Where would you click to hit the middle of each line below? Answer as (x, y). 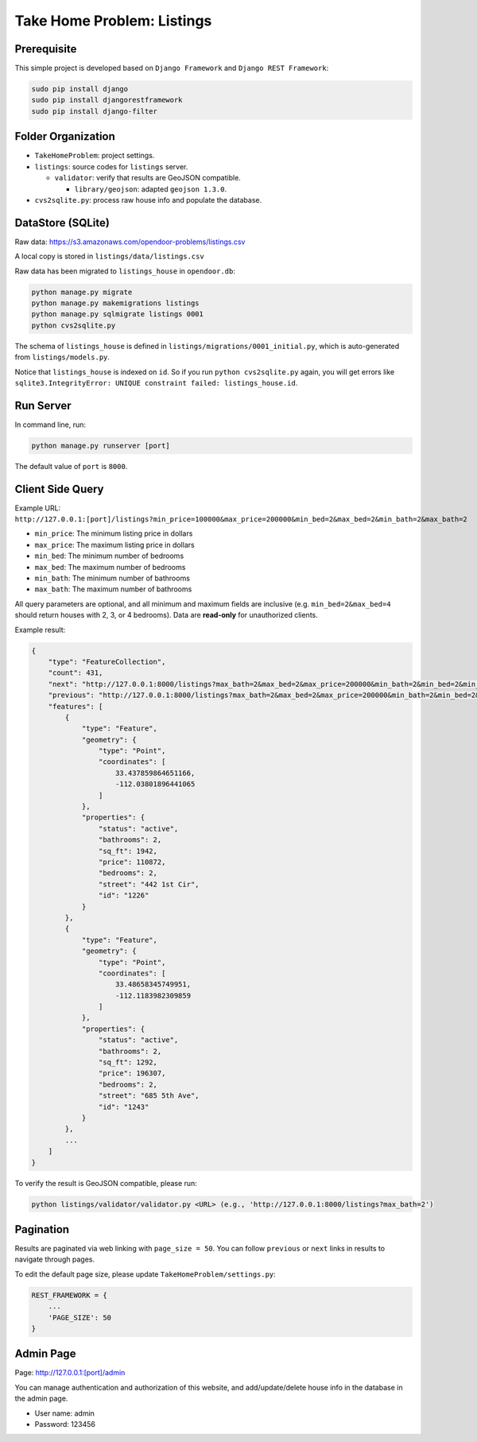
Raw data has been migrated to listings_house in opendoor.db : (125, 271)
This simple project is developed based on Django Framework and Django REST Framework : (172, 68)
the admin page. (41, 1398)
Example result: (40, 630)
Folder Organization (65, 136)
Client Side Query (59, 489)
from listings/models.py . (62, 357)
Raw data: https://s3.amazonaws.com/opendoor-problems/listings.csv (130, 242)
